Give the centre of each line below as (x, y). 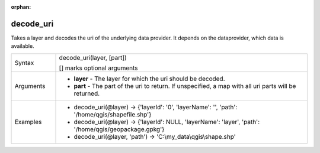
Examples (28, 122)
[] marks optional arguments (98, 68)
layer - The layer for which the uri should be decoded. (149, 79)
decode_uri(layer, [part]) (93, 57)
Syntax (24, 63)
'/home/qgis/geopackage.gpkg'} (119, 129)
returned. (87, 93)
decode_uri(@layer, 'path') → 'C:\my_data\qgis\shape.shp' (155, 136)
